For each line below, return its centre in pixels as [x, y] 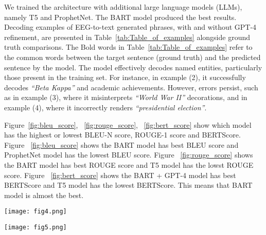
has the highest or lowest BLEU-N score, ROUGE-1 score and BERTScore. [122, 135]
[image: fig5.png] [36, 227]
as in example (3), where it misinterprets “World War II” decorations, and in [126, 97]
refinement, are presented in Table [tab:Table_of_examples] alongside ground [127, 37]
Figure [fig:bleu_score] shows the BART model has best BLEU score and [121, 144]
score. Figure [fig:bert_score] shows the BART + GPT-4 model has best [120, 175]
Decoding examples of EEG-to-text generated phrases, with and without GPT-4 [130, 27]
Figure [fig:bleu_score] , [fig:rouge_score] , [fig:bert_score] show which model [128, 124]
